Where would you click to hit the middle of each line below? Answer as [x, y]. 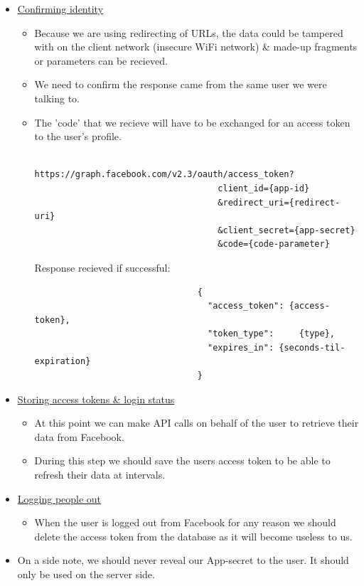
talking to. [57, 98]
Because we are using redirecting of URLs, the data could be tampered [189, 32]
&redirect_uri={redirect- [279, 202]
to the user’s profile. [78, 136]
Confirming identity [60, 9]
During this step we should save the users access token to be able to [182, 460]
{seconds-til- [312, 347]
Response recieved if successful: [102, 267]
